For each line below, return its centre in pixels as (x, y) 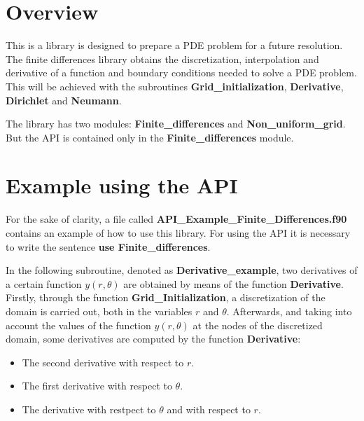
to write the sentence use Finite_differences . (108, 246)
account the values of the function (78, 325)
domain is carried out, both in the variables (99, 311)
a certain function (44, 283)
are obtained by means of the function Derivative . (233, 283)
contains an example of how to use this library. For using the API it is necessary (178, 233)
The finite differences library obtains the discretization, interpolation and (162, 58)
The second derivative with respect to (103, 362)
